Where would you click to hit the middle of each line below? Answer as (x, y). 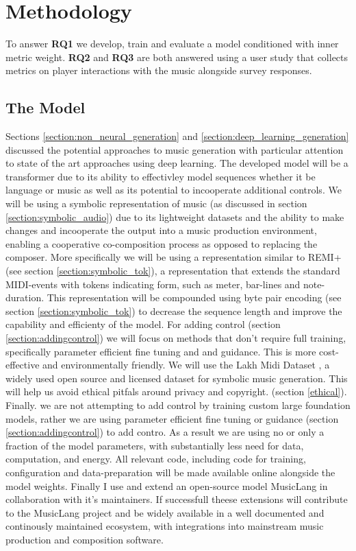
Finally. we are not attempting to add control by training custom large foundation (178, 405)
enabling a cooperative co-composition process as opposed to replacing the (162, 243)
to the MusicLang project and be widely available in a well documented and (165, 512)
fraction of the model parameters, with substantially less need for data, (155, 445)
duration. (25, 297)
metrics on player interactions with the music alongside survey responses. (159, 70)
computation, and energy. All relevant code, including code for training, (156, 459)
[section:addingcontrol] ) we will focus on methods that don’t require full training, (176, 338)
